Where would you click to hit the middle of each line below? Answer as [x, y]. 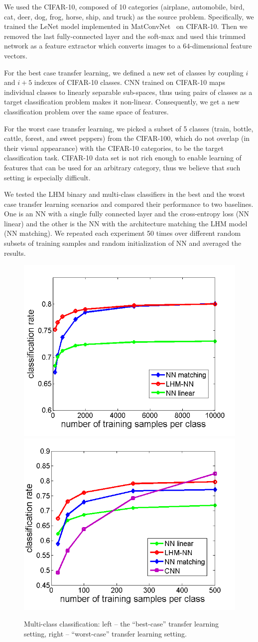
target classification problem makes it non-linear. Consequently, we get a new [122, 102]
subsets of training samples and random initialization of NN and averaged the [123, 243]
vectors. [16, 55]
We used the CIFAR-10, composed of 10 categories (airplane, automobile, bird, [124, 6]
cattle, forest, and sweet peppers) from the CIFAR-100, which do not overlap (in [127, 138]
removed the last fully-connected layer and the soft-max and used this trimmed [125, 36]
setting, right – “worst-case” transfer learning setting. [105, 634]
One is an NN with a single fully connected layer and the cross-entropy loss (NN [127, 214]
